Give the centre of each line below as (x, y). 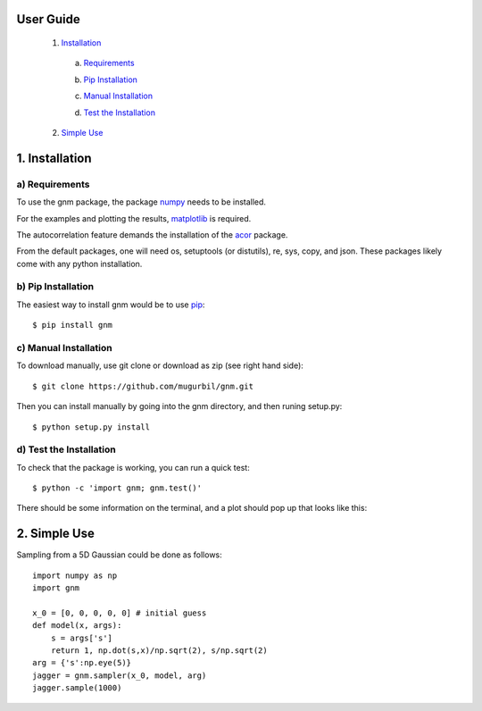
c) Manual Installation (64, 347)
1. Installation (54, 158)
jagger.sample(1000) (77, 688)
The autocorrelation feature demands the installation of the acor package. (152, 234)
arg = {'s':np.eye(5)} (82, 663)
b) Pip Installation (55, 287)
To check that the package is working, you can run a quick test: (133, 467)
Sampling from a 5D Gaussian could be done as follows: (119, 555)
